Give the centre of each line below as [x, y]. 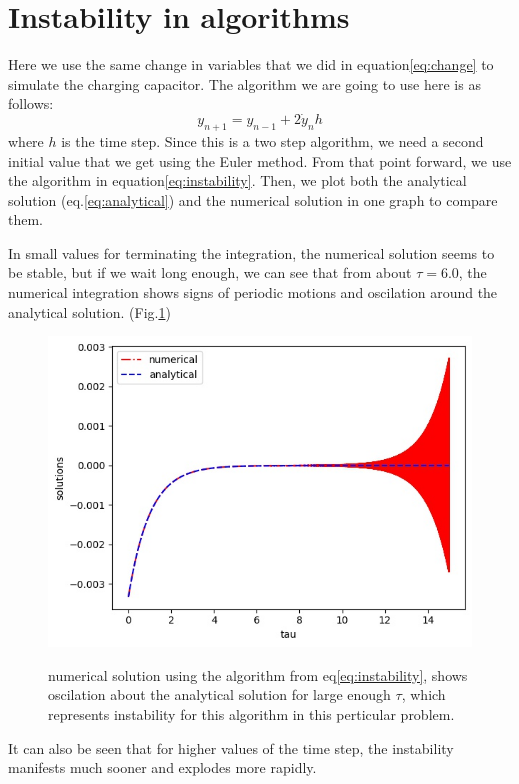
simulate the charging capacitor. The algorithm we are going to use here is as [244, 83]
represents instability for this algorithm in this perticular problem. [251, 713]
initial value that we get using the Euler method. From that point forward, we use [260, 160]
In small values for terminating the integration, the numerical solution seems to [251, 252]
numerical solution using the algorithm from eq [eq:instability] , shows [258, 674]
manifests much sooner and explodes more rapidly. [162, 767]
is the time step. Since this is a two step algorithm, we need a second [272, 140]
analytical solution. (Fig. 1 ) [89, 311]
